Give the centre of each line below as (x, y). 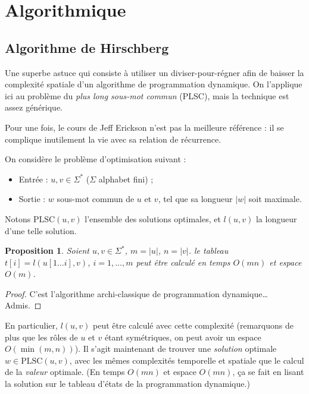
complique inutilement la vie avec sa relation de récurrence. (113, 139)
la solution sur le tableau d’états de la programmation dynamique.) (127, 384)
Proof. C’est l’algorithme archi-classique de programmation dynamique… (136, 293)
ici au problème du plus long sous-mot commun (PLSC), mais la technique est (147, 95)
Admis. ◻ (23, 305)
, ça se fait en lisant (268, 372)
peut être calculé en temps (183, 262)
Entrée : (33, 179)
